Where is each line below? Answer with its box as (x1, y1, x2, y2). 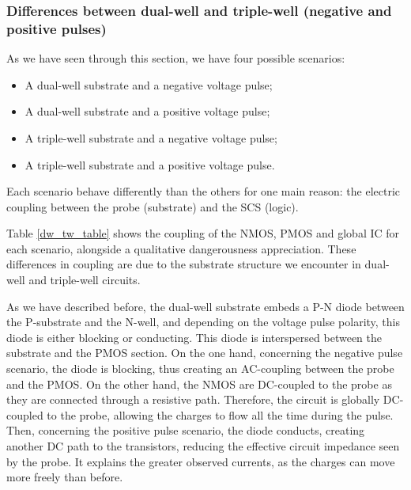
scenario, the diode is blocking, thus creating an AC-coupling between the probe (6, 360, 394, 377)
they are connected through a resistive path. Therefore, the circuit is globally (6, 391, 380, 408)
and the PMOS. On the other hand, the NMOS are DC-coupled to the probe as (6, 375, 392, 392)
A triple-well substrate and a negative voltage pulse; (25, 129, 277, 146)
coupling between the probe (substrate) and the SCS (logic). (6, 198, 299, 215)
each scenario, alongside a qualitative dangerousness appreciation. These (6, 240, 356, 256)
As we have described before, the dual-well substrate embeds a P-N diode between (6, 298, 405, 314)
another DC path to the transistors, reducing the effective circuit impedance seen (6, 438, 400, 454)
